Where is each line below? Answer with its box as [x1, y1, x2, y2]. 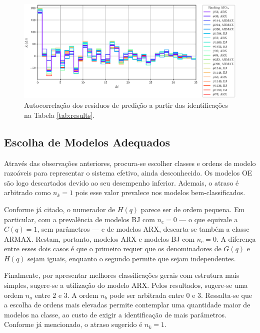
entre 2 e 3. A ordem [34, 289, 98, 300]
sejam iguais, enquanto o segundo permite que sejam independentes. [27, 253, 236, 263]
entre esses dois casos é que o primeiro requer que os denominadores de [4, 243, 221, 254]
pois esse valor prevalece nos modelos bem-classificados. [75, 187, 245, 198]
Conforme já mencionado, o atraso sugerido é [4, 319, 142, 329]
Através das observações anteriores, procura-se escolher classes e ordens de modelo [4, 157, 256, 168]
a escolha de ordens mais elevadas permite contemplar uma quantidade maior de [4, 299, 250, 310]
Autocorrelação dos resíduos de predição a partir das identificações [24, 100, 228, 110]
